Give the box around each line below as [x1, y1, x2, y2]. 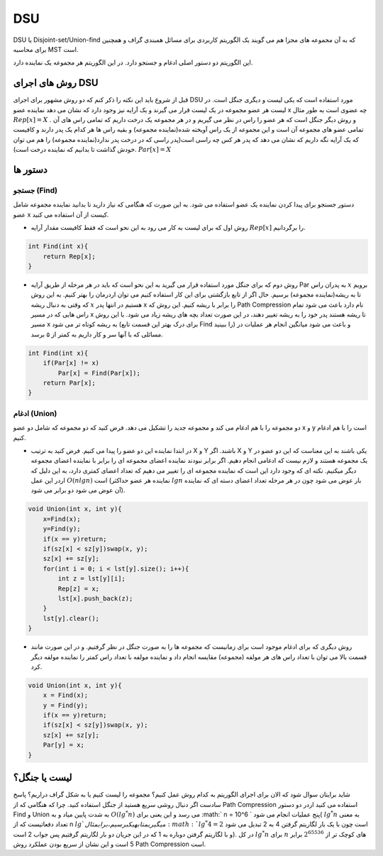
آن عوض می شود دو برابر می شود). [30, 486, 126, 495]
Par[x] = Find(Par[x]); [57, 369, 141, 377]
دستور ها [13, 164, 48, 175]
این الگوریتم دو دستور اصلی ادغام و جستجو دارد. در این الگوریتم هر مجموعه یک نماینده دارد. [13, 58, 253, 67]
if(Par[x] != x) [43, 359, 99, 367]
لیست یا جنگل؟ [13, 772, 72, 784]
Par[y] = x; [43, 741, 85, 749]
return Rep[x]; [43, 252, 96, 260]
